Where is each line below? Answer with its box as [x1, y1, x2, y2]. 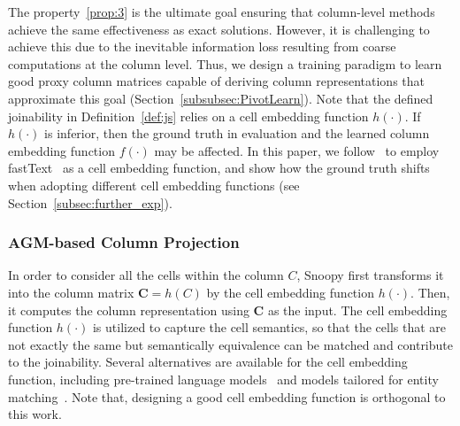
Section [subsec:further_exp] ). [8, 193, 172, 212]
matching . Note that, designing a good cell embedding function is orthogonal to [8, 387, 446, 406]
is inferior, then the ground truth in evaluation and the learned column [44, 124, 430, 143]
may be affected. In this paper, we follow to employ [154, 141, 440, 159]
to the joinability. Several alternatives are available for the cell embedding [8, 352, 408, 371]
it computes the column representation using [8, 300, 249, 319]
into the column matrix [8, 283, 134, 301]
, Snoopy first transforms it [296, 266, 444, 284]
